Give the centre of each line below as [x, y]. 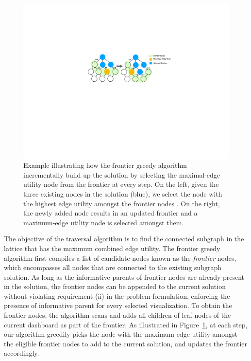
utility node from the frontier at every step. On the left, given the [121, 184]
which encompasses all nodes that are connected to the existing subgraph [113, 267]
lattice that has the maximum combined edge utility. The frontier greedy [112, 248]
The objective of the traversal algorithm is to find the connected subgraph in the [124, 239]
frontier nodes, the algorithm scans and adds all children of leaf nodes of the [117, 315]
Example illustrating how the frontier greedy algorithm [105, 165]
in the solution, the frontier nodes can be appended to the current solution [115, 286]
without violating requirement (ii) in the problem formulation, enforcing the [117, 296]
